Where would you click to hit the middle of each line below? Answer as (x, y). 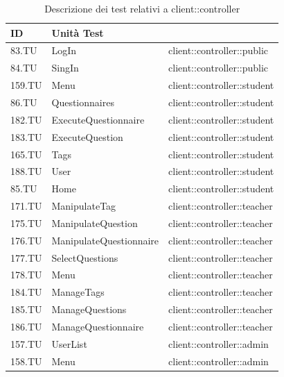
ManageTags (78, 292)
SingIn (65, 68)
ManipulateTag (84, 206)
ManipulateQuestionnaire (105, 240)
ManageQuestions (89, 309)
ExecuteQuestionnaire (98, 119)
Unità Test (78, 32)
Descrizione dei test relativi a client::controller (142, 8)
